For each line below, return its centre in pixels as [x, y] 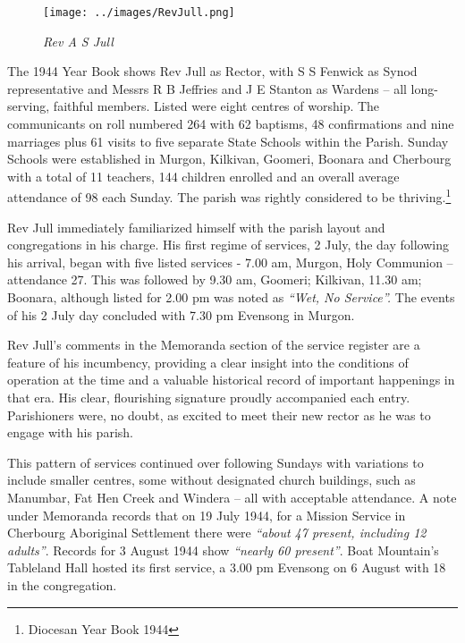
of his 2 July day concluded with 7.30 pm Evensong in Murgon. [181, 314]
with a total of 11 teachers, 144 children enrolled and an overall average [203, 176]
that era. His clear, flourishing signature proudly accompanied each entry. [209, 397]
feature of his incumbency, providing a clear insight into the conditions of [208, 362]
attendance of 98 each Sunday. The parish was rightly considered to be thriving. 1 [229, 196]
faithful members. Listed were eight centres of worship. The [216, 106]
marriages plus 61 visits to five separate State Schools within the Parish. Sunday [228, 141]
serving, [29, 106]
